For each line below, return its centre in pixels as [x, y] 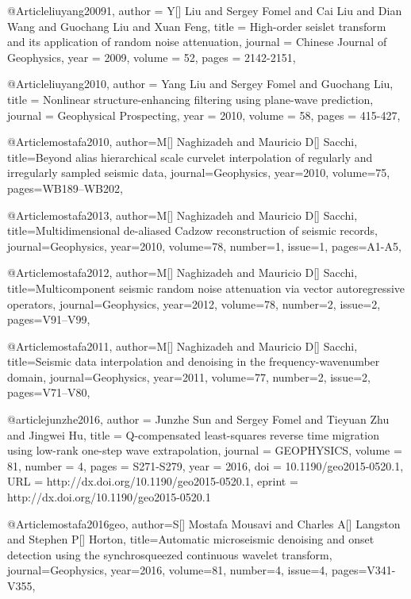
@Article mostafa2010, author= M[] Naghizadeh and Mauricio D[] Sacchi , [182, 142]
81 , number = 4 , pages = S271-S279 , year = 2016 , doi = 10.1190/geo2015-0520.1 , [205, 465]
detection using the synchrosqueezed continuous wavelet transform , [170, 554]
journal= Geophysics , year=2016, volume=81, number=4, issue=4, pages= [187, 570]
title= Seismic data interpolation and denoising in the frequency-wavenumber [194, 361]
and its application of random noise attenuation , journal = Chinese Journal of [197, 42]
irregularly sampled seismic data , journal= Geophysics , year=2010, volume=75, [199, 173]
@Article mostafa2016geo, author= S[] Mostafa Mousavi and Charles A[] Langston [204, 523]
